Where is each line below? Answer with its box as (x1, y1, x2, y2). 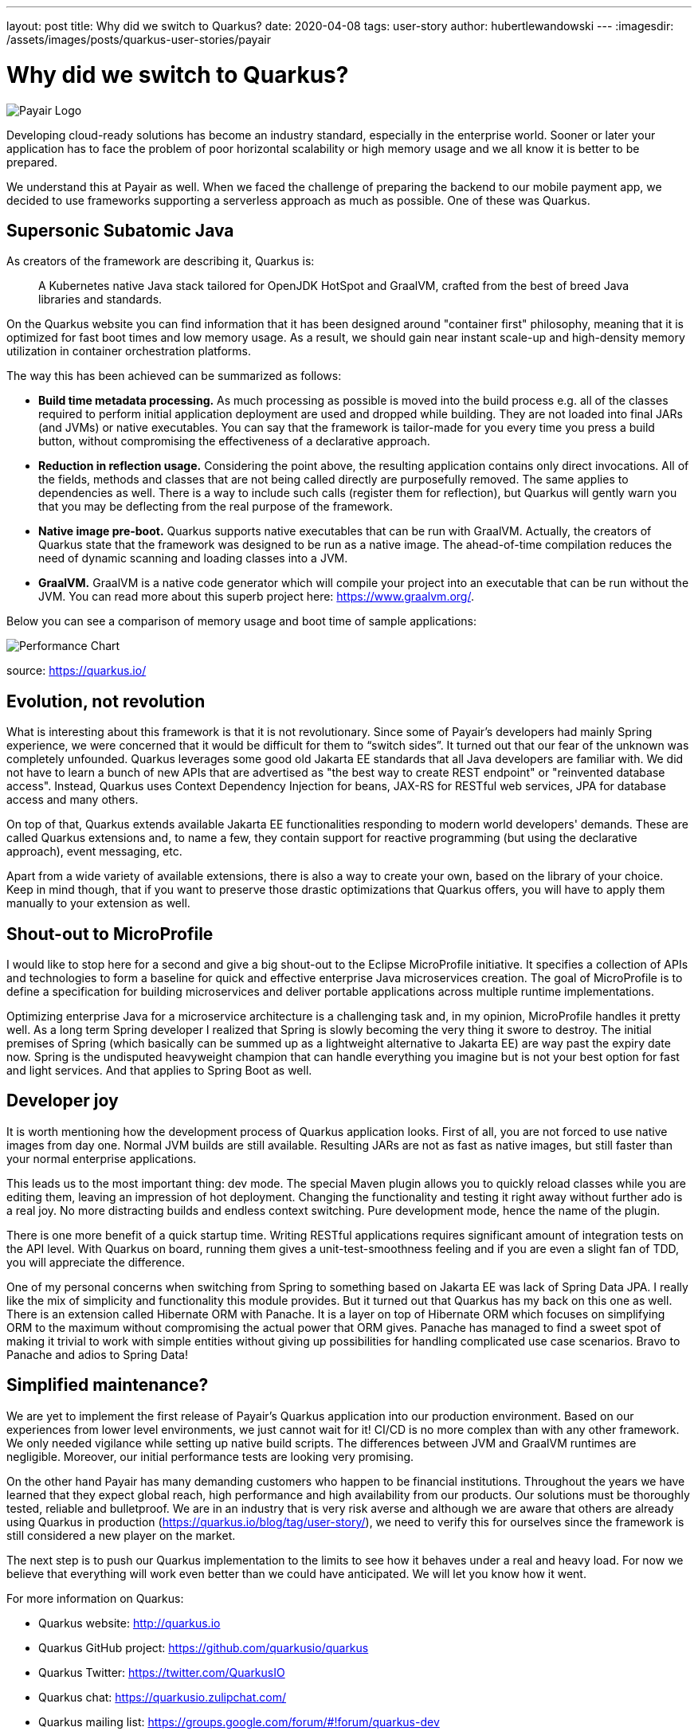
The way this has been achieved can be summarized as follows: (6, 369, 342, 383)
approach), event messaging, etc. (6, 844, 182, 859)
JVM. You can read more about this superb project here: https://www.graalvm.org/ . (38, 589, 474, 604)
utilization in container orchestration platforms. (6, 344, 251, 358)
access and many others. (6, 793, 139, 807)
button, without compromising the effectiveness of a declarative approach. (38, 434, 430, 448)
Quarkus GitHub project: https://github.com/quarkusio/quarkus (38, 1640, 369, 1655)
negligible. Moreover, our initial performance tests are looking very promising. (6, 1449, 414, 1463)
